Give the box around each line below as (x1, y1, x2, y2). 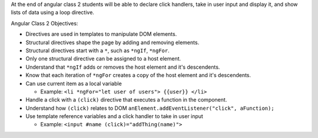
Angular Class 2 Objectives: (11, 19, 78, 26)
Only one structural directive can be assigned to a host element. (25, 55, 181, 62)
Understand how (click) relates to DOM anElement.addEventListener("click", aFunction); (25, 105, 274, 112)
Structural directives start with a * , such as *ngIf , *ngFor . (25, 47, 170, 54)
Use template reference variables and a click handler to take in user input (25, 113, 203, 120)
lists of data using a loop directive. (11, 9, 94, 16)
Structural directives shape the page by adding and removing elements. (25, 39, 200, 46)
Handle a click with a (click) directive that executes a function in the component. (25, 96, 227, 103)
